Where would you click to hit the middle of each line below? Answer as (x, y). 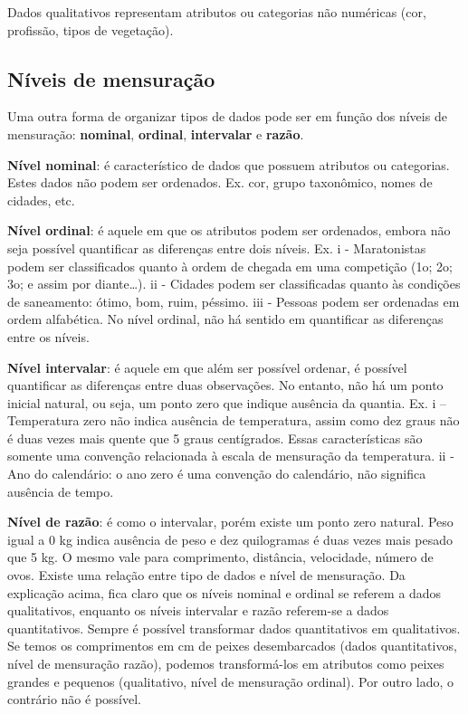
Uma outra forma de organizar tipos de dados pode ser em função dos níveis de (227, 116)
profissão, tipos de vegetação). (91, 29)
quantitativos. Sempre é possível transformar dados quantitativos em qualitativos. (234, 628)
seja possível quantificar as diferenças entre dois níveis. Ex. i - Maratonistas (217, 248)
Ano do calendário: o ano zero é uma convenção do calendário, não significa (217, 474)
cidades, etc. (41, 200)
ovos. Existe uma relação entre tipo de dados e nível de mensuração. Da (206, 575)
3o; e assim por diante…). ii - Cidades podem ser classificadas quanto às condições (234, 284)
